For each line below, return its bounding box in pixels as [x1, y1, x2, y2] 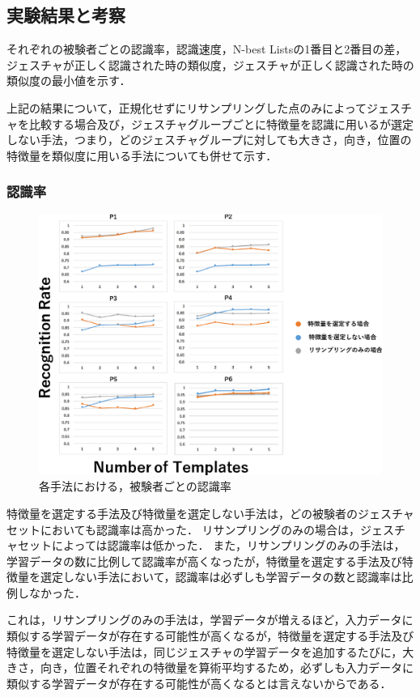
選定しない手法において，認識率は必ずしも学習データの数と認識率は [40, 568, 402, 585]
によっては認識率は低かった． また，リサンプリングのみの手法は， [51, 537, 405, 554]
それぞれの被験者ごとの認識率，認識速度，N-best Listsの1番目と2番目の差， [6, 40, 407, 57]
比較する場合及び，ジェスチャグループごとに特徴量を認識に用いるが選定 [28, 115, 414, 132]
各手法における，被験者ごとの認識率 [39, 478, 231, 495]
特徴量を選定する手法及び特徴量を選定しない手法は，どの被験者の [6, 504, 358, 521]
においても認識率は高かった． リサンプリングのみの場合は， [40, 521, 361, 538]
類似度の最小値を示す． [6, 72, 131, 89]
